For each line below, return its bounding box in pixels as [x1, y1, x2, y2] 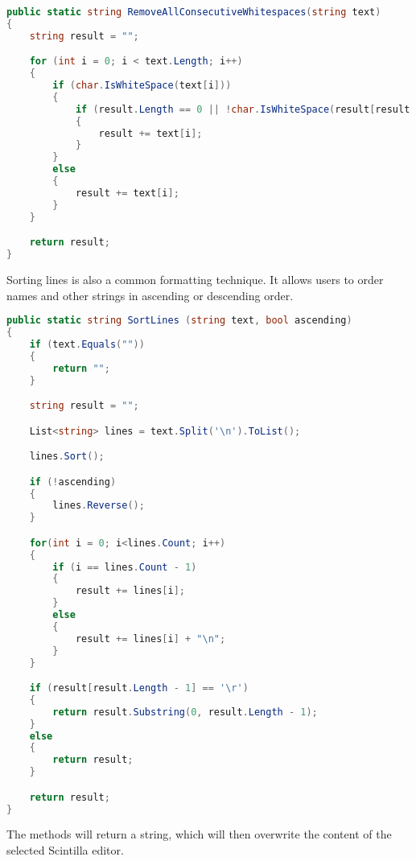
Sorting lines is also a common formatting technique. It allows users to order [6, 270, 384, 287]
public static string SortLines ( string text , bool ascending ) [6, 315, 352, 327]
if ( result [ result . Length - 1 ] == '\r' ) [29, 682, 249, 694]
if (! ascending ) [29, 476, 117, 488]
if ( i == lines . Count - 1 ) [52, 561, 197, 573]
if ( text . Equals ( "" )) [29, 338, 145, 350]
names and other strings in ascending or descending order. [6, 286, 294, 303]
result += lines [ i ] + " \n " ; [75, 632, 226, 645]
